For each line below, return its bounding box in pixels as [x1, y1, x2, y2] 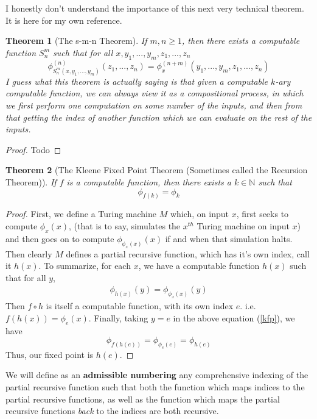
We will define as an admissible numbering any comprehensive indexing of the [5, 368, 308, 381]
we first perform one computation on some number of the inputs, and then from [5, 99, 302, 111]
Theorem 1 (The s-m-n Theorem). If [5, 34, 147, 47]
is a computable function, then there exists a [66, 175, 231, 188]
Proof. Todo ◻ [5, 143, 61, 156]
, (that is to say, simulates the [69, 220, 181, 232]
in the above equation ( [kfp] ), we [173, 311, 295, 324]
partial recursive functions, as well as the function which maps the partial [5, 392, 280, 405]
